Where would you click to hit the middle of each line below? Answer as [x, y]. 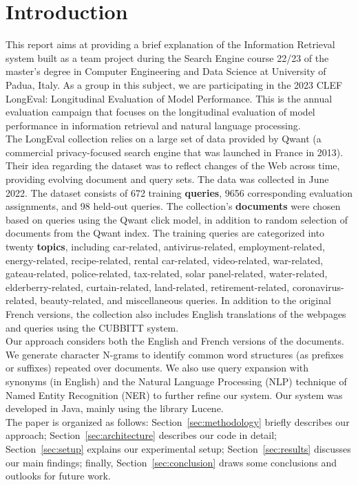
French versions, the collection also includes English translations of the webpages [176, 314]
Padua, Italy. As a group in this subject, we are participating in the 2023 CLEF [174, 84]
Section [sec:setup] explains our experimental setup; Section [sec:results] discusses [178, 448]
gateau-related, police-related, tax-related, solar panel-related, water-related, [167, 273]
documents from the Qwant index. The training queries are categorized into [165, 233]
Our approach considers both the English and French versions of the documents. [175, 341]
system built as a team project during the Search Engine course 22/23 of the [167, 57]
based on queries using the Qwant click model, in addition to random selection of [177, 219]
